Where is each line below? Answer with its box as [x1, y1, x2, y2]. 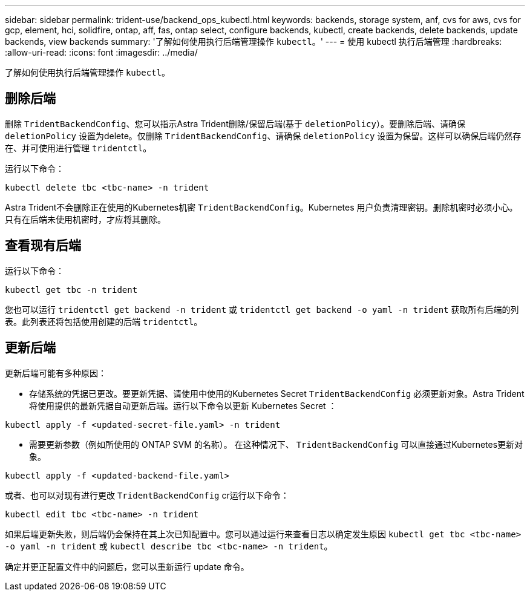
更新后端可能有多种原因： [5, 367, 106, 378]
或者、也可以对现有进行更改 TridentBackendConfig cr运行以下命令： [5, 490, 289, 500]
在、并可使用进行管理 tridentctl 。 [5, 142, 152, 153]
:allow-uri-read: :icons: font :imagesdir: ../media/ [5, 47, 198, 57]
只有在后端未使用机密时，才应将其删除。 [5, 214, 166, 224]
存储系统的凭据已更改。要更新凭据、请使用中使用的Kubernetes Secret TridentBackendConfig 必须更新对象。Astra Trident [29, 388, 525, 399]
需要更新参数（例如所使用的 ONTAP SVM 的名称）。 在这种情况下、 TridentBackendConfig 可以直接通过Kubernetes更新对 [29, 439, 523, 450]
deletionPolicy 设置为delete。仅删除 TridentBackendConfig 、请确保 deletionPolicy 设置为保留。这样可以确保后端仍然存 [5, 130, 522, 141]
